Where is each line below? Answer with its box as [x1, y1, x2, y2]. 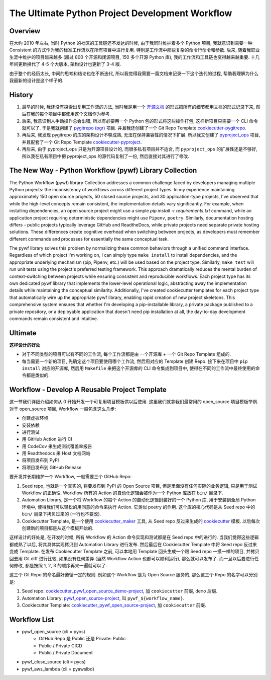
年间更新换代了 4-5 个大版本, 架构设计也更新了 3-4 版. [9, 61, 121, 67]
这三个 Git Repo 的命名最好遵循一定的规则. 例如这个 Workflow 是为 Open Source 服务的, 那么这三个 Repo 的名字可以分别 [9, 572, 258, 578]
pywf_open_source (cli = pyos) [22, 628, 85, 634]
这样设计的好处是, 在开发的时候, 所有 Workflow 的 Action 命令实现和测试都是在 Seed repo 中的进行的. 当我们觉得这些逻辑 [9, 534, 259, 541]
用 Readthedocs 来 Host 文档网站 [22, 450, 90, 457]
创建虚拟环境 [22, 415, 49, 421]
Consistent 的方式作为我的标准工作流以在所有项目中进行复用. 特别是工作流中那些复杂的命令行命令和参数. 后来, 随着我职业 [9, 47, 260, 53]
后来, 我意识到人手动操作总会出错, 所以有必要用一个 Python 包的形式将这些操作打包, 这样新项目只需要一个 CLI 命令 [22, 118, 258, 124]
